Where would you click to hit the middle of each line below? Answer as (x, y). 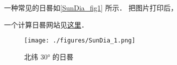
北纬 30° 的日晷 (49, 56)
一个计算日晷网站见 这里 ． (46, 24)
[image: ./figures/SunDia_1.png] (80, 41)
